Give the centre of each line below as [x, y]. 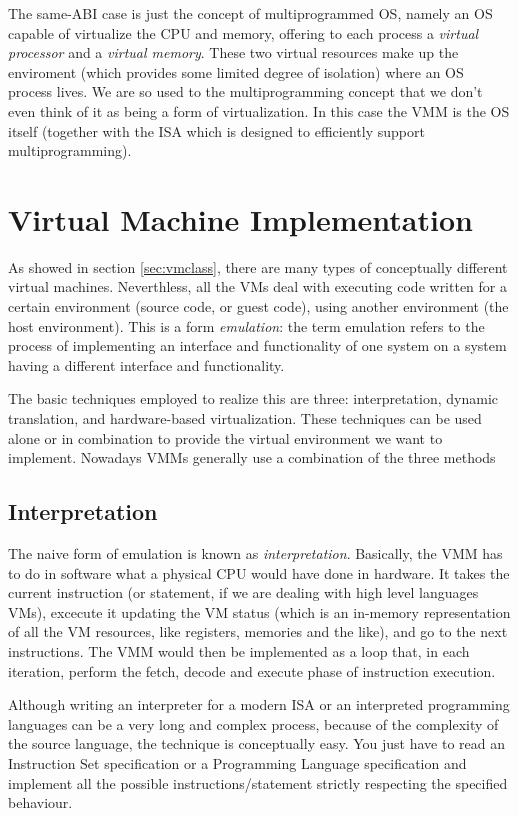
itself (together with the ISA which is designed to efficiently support [216, 130]
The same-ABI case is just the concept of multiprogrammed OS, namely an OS [250, 13]
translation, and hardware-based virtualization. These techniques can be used [245, 418]
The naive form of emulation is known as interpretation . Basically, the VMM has [255, 553]
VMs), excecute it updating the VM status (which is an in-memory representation [259, 611]
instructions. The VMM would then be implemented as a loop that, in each [239, 650]
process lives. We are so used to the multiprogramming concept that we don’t [245, 91]
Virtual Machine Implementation [240, 218]
